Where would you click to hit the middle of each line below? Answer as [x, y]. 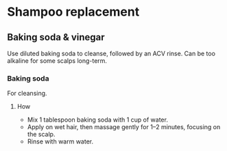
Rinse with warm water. [60, 141]
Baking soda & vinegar [56, 37]
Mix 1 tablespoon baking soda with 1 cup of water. [97, 120]
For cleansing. [27, 94]
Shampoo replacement [73, 12]
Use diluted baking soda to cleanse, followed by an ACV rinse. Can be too [111, 53]
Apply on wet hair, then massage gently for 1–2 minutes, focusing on [124, 127]
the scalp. [41, 135]
